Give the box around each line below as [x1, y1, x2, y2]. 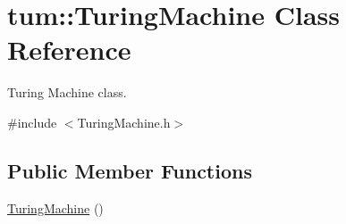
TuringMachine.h [77, 112, 171, 131]
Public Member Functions [7, 156, 252, 184]
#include [7, 112, 57, 131]
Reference [7, 31, 131, 68]
